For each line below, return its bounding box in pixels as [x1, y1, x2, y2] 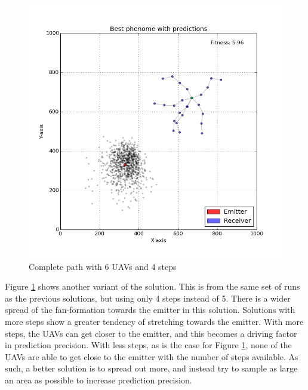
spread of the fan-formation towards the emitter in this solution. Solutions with [5, 303, 295, 316]
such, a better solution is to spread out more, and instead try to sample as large [5, 362, 298, 374]
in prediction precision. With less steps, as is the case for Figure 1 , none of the [5, 339, 292, 351]
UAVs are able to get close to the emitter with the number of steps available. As [5, 350, 298, 363]
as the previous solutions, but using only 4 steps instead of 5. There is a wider [5, 291, 291, 304]
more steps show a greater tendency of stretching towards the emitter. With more [5, 315, 304, 327]
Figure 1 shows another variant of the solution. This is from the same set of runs [5, 280, 300, 293]
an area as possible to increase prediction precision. [5, 373, 192, 386]
